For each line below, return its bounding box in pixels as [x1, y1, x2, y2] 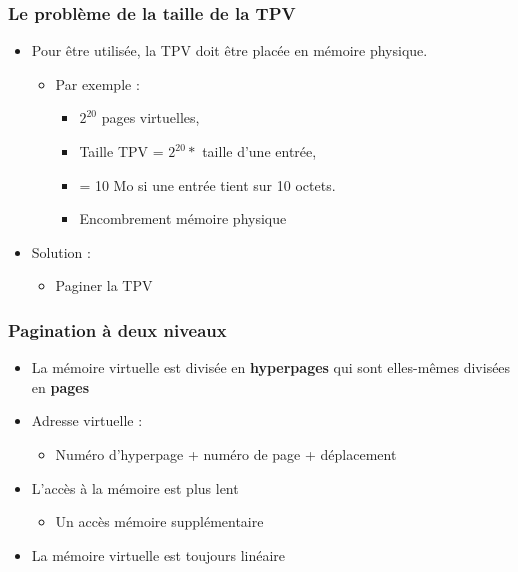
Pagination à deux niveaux [8, 317, 227, 342]
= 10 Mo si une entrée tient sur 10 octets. [79, 174, 336, 195]
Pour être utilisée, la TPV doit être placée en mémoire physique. [31, 40, 428, 61]
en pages [31, 376, 90, 397]
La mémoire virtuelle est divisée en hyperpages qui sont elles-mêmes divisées [31, 357, 511, 378]
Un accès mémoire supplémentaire [55, 511, 264, 532]
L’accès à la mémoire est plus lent [31, 477, 239, 498]
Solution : [31, 241, 91, 262]
